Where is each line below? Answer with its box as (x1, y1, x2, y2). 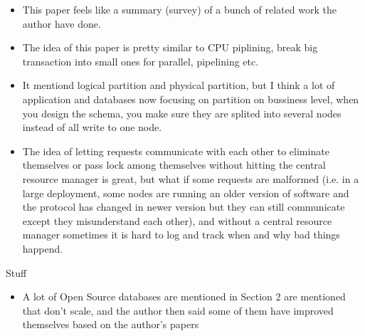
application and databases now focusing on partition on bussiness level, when (22, 91, 359, 106)
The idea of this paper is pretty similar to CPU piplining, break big (22, 40, 318, 55)
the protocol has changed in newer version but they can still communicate (22, 199, 345, 214)
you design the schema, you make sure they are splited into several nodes (22, 105, 342, 120)
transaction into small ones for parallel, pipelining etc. (22, 53, 259, 68)
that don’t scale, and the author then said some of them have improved (22, 303, 334, 317)
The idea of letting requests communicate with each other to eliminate (22, 143, 329, 158)
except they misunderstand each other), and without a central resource (22, 213, 332, 228)
